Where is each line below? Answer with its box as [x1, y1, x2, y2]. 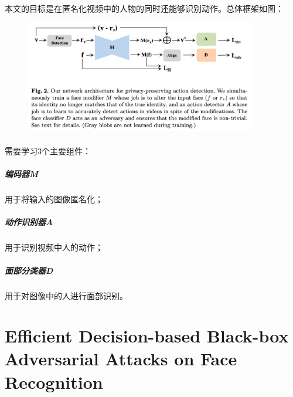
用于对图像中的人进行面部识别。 [5, 289, 128, 301]
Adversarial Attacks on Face [5, 347, 237, 371]
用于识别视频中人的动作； [5, 241, 103, 253]
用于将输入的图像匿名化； [5, 193, 103, 205]
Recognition [5, 369, 103, 393]
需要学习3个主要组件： [5, 145, 91, 157]
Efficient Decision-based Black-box [5, 324, 289, 348]
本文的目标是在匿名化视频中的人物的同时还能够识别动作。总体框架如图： [5, 2, 284, 14]
